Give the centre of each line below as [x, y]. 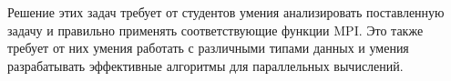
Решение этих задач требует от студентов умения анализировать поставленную [226, 12]
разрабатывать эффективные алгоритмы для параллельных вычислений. [205, 65]
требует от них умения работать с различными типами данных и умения [208, 48]
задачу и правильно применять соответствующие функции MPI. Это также [215, 30]
